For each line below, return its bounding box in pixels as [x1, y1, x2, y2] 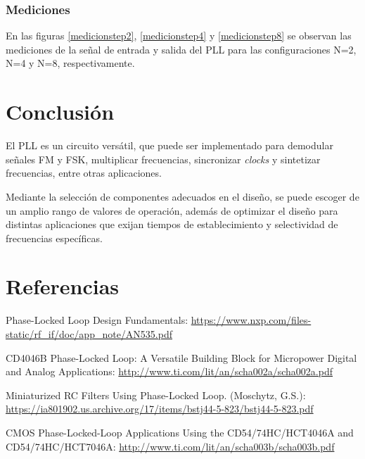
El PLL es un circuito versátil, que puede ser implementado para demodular [6, 138, 333, 153]
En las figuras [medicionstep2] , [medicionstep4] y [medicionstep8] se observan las [6, 28, 352, 43]
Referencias [6, 272, 120, 301]
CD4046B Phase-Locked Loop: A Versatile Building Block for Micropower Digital [6, 350, 357, 365]
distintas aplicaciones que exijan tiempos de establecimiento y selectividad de [6, 217, 338, 232]
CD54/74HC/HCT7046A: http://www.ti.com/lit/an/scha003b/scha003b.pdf [6, 439, 335, 453]
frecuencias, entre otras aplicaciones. [6, 165, 162, 180]
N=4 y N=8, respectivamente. [6, 56, 135, 70]
